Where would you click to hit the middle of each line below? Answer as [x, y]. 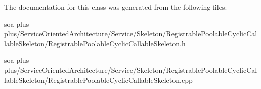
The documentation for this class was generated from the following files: [116, 7]
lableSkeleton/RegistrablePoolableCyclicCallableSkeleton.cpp [98, 80]
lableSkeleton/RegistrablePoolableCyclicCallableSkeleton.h [95, 43]
